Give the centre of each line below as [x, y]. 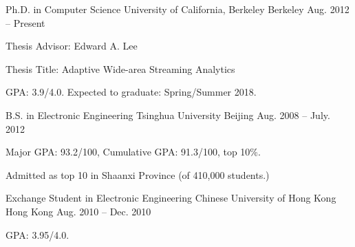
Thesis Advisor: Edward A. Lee [72, 46]
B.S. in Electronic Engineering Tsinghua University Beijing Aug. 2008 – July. [168, 115]
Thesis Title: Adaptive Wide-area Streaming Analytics [120, 68]
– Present [25, 22]
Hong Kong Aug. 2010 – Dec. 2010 [78, 211]
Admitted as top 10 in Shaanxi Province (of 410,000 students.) [138, 174]
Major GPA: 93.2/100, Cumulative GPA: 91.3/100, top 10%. [133, 152]
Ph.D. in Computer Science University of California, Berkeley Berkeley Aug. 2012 [177, 9]
